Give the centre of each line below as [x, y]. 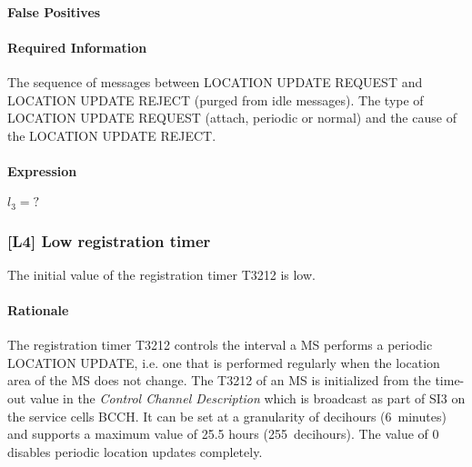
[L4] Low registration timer [109, 240]
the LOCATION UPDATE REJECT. [112, 135]
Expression [42, 170]
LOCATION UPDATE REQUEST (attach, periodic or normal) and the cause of [232, 118]
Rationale [38, 310]
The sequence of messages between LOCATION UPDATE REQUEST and [215, 81]
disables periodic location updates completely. [135, 451]
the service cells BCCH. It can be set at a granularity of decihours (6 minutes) [227, 416]
